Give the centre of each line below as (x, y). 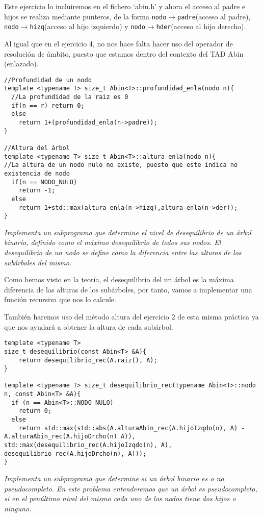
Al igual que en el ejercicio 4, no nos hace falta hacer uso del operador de (119, 43)
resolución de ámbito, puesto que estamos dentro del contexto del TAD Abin (124, 53)
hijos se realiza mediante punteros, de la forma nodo (85, 16)
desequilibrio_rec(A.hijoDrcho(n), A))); (75, 453)
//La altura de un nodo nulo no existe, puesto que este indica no (121, 165)
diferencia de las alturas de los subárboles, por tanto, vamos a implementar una (128, 289)
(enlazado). (21, 64)
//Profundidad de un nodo (48, 80)
